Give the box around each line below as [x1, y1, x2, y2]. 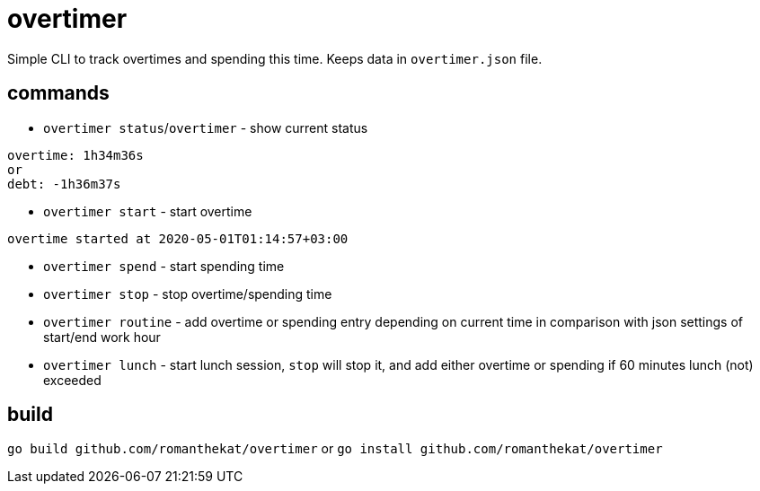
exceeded [43, 372, 102, 388]
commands [7, 82, 110, 105]
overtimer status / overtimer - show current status [43, 119, 368, 136]
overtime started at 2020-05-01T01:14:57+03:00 [7, 231, 349, 246]
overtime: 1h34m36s [7, 147, 144, 162]
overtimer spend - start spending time [43, 258, 285, 274]
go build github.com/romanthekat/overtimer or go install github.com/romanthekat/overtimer [7, 441, 663, 457]
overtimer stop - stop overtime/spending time [43, 285, 332, 302]
